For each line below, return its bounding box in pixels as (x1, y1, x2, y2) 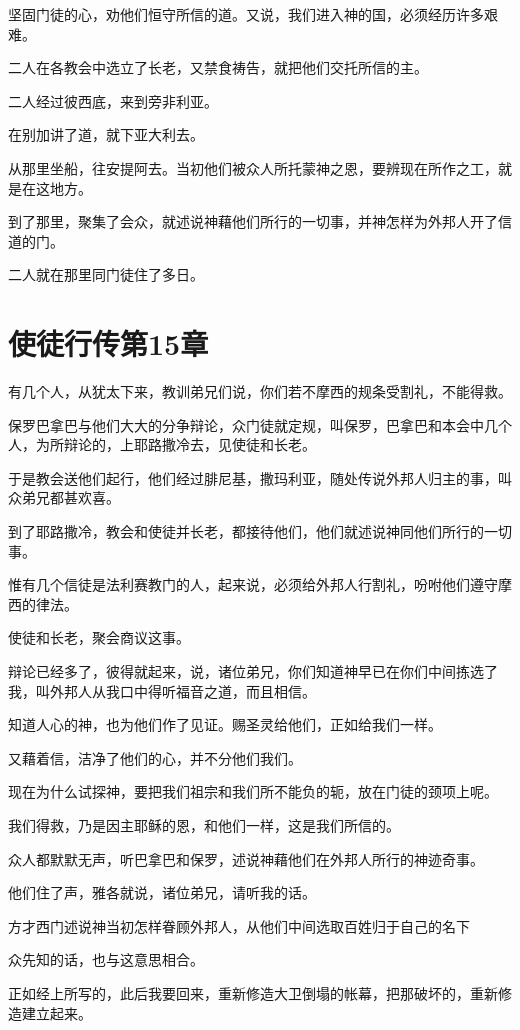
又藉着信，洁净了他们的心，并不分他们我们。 (8, 747, 302, 768)
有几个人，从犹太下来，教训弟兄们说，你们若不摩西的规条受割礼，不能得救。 (8, 381, 512, 402)
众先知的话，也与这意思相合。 (8, 949, 204, 970)
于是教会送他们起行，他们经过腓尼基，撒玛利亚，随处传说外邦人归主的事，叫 (8, 467, 512, 488)
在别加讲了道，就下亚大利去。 (8, 124, 204, 145)
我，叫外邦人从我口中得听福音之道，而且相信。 (8, 680, 316, 701)
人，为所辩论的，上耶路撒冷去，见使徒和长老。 (8, 434, 316, 455)
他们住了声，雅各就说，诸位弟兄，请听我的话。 (8, 882, 316, 903)
